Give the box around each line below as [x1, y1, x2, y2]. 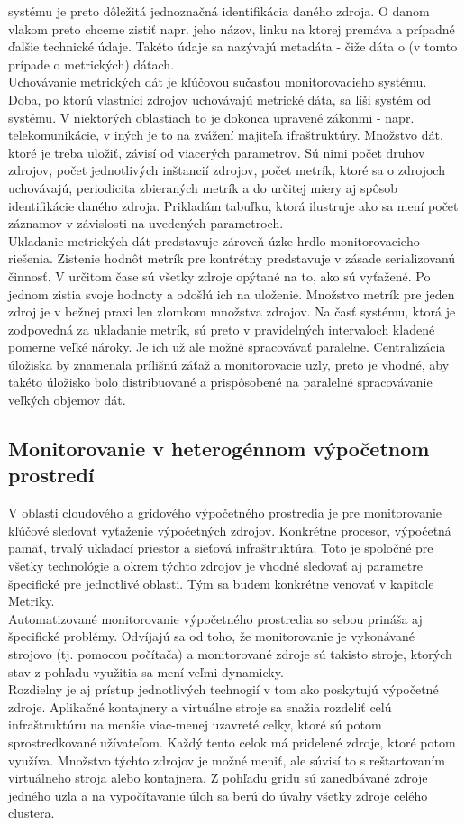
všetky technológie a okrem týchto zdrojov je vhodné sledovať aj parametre [8, 556, 423, 575]
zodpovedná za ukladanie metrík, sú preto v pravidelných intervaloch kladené [8, 319, 435, 338]
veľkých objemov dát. [8, 390, 126, 409]
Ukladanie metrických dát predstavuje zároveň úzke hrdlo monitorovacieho [8, 231, 420, 250]
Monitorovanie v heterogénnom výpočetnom [8, 435, 430, 463]
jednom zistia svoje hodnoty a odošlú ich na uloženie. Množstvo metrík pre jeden [8, 284, 455, 303]
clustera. [8, 803, 55, 822]
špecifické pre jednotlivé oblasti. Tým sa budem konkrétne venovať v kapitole [8, 573, 434, 592]
